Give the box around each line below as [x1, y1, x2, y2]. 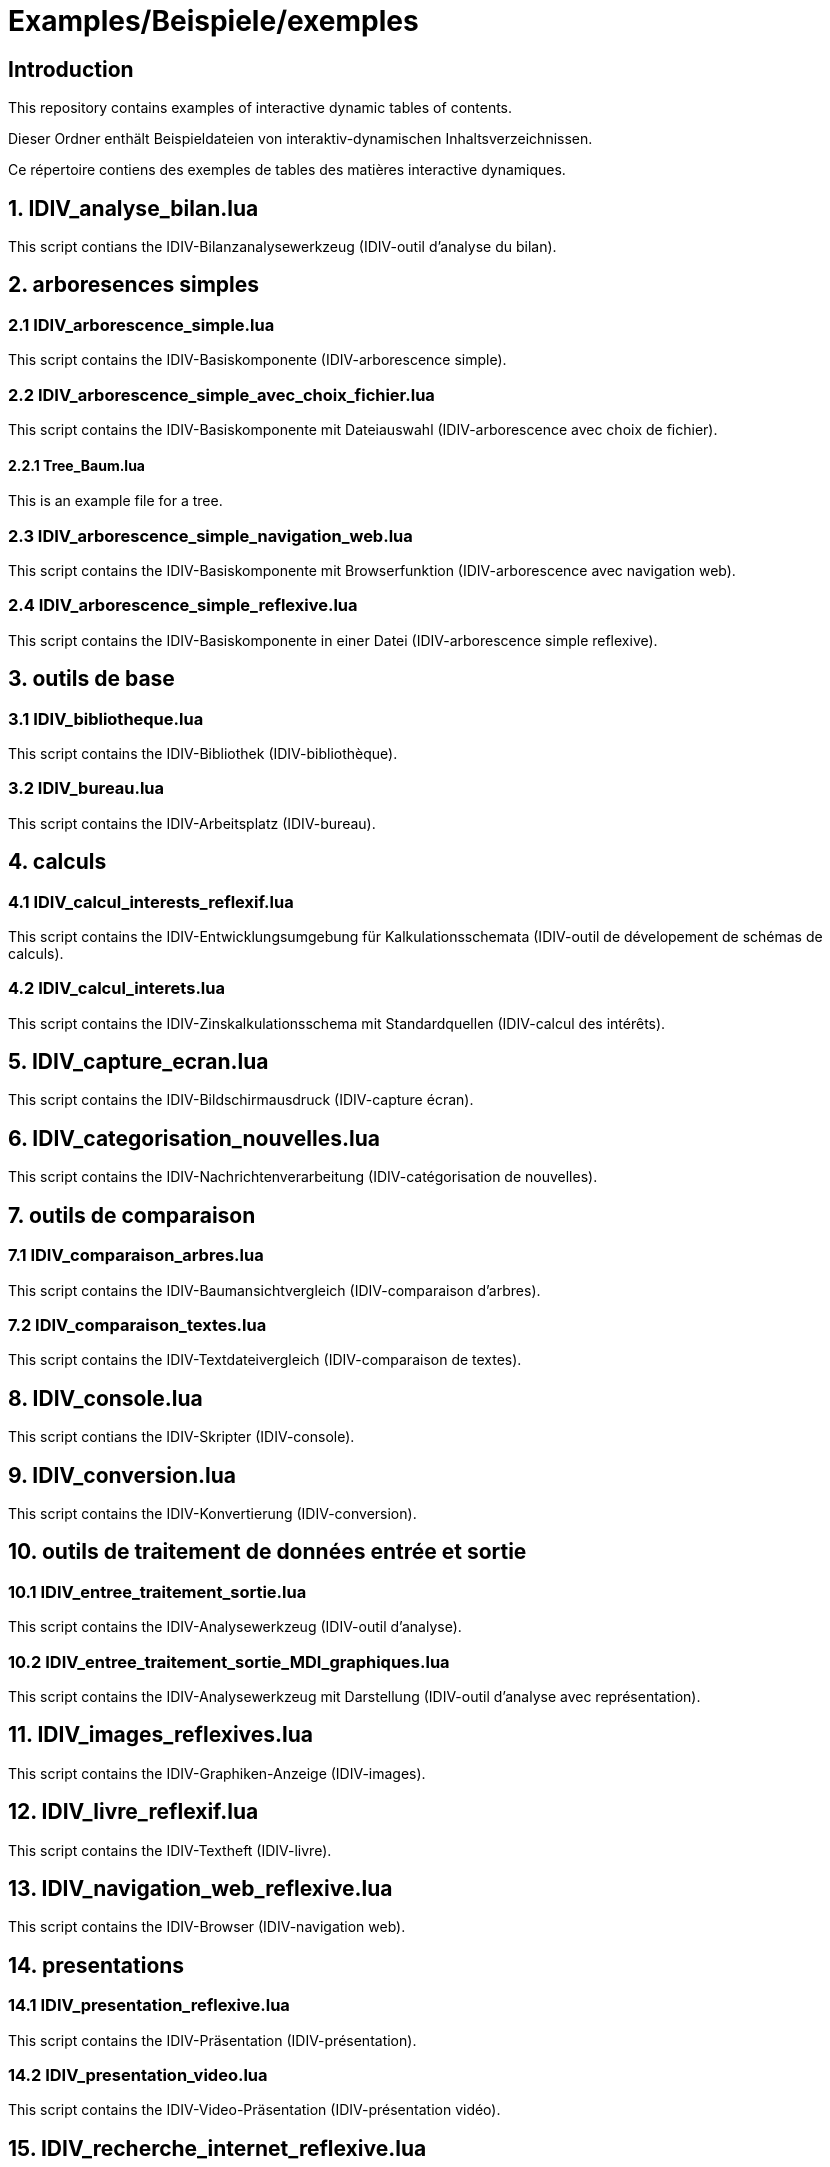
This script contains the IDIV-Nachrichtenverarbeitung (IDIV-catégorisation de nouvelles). [8, 1168, 598, 1186]
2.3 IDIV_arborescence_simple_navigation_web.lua [8, 525, 413, 546]
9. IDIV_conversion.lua [8, 1462, 236, 1488]
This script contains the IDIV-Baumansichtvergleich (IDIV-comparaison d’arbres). [8, 1281, 541, 1299]
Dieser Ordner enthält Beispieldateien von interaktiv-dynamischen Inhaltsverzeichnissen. [8, 130, 593, 148]
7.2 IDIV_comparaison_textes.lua [8, 1314, 267, 1335]
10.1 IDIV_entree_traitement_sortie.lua [8, 1581, 307, 1602]
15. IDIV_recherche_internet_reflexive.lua [8, 2135, 427, 2161]
